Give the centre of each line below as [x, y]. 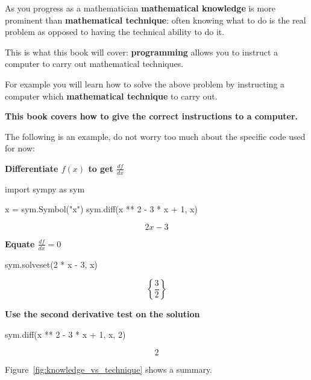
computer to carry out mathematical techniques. [94, 64]
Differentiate [32, 168]
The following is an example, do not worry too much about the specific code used [155, 136]
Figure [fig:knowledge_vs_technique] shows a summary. [109, 369]
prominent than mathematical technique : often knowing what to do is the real [155, 20]
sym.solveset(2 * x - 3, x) [51, 264]
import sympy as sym [45, 188]
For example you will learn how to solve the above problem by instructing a [145, 84]
